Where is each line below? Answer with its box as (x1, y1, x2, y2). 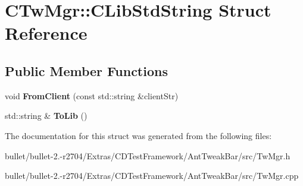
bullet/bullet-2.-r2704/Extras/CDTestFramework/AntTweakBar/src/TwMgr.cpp (5, 169, 299, 182)
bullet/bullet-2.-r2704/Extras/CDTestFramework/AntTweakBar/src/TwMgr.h (5, 149, 290, 162)
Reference (5, 21, 88, 45)
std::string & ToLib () (5, 109, 88, 122)
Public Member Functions (5, 61, 168, 80)
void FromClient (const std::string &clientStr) (5, 89, 179, 102)
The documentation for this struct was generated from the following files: (5, 129, 272, 141)
